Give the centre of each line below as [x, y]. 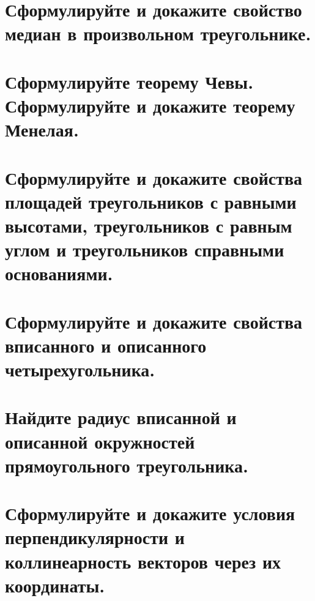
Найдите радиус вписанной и [121, 417]
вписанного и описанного [106, 345]
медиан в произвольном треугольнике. [158, 33]
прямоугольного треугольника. [127, 465]
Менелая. [42, 129]
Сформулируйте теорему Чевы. [129, 81]
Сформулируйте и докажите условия [150, 513]
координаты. [55, 585]
